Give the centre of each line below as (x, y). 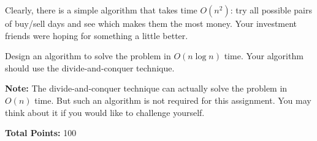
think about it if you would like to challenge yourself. (105, 112)
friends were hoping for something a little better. (97, 35)
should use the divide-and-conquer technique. (90, 67)
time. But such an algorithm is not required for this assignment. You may (173, 100)
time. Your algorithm (264, 56)
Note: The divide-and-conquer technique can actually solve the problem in (146, 88)
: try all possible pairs (271, 10)
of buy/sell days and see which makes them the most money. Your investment (151, 23)
